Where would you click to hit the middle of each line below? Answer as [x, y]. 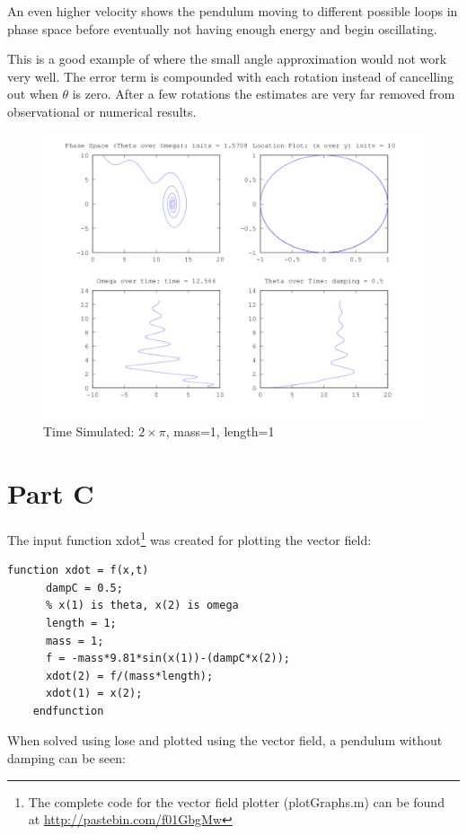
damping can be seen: [66, 758]
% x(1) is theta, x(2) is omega [142, 606]
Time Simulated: [89, 431]
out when [33, 94]
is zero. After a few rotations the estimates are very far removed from [264, 94]
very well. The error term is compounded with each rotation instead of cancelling [230, 76]
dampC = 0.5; [84, 588]
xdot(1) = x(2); [94, 694]
